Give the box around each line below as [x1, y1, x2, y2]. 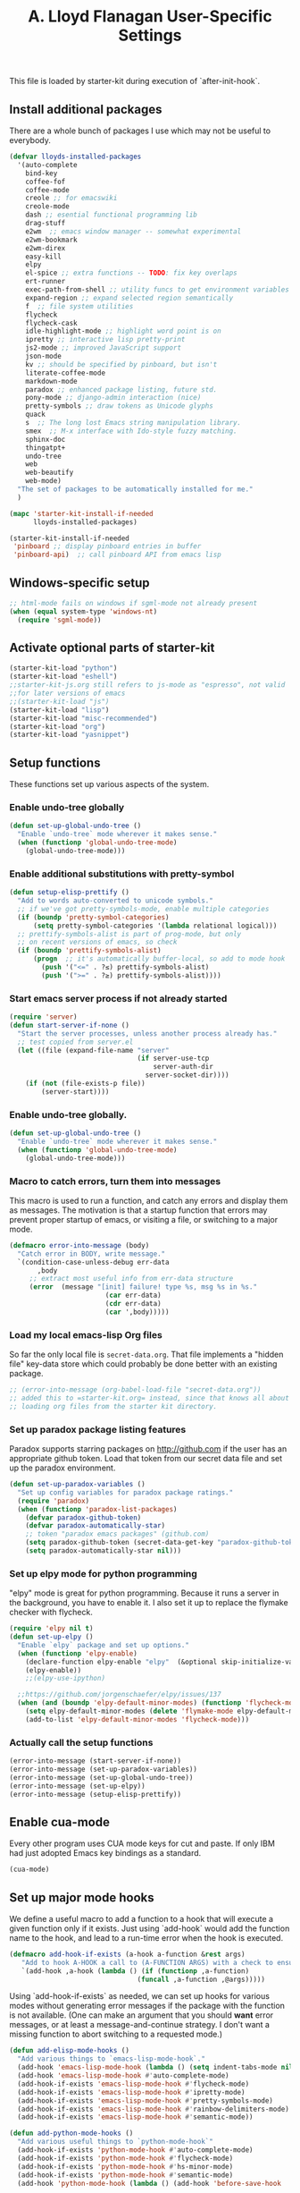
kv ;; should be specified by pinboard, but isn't [25, 360, 218, 368]
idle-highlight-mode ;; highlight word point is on [25, 326, 221, 336]
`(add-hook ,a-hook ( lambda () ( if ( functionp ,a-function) [21, 1966, 250, 1976]
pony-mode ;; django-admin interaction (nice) [25, 394, 202, 402]
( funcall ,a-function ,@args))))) [137, 1975, 266, 1984]
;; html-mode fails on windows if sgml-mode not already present [9, 598, 257, 607]
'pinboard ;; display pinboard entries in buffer [12, 542, 202, 551]
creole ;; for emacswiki [25, 194, 118, 203]
